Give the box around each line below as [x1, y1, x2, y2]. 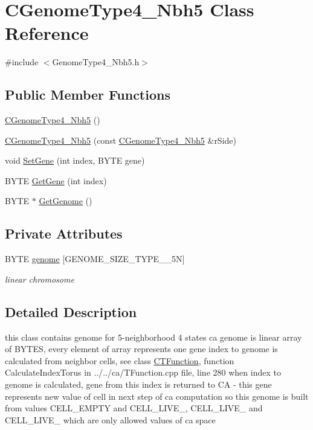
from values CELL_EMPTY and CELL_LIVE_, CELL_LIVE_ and [5, 402, 263, 414]
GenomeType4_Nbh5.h [52, 56, 140, 68]
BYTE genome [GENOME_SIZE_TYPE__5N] [5, 252, 185, 265]
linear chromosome [5, 272, 74, 285]
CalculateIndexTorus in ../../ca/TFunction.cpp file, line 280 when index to [5, 366, 281, 379]
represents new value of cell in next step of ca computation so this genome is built [5, 390, 309, 402]
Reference [5, 21, 89, 45]
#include [5, 56, 39, 68]
